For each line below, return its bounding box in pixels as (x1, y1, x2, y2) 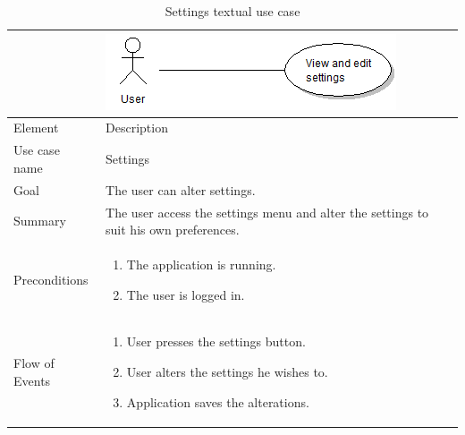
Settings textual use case (165, 2, 300, 20)
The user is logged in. (126, 285, 245, 303)
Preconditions (13, 269, 89, 288)
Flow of (13, 354, 55, 372)
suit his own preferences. (106, 220, 240, 239)
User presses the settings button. (126, 332, 306, 351)
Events (13, 371, 51, 389)
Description (106, 118, 168, 137)
